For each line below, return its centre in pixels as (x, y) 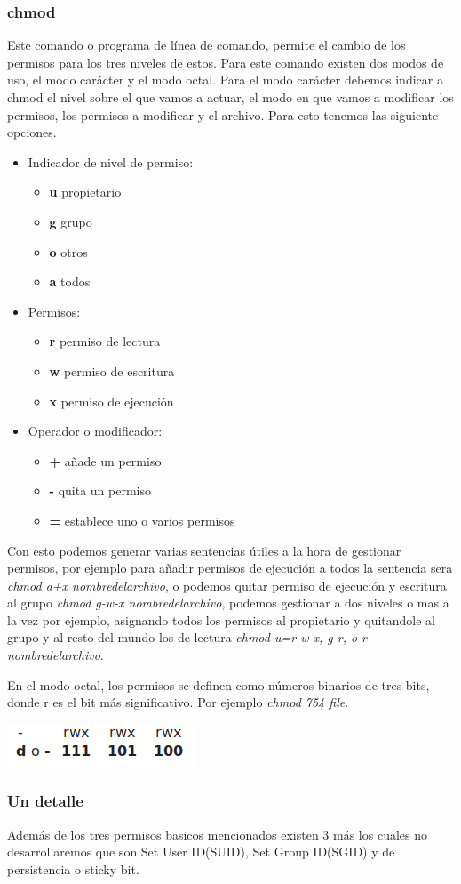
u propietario (85, 192)
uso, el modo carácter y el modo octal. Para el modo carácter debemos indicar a (225, 80)
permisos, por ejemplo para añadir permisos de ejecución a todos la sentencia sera (230, 568)
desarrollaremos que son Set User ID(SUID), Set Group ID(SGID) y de (201, 852)
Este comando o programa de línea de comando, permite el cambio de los (207, 45)
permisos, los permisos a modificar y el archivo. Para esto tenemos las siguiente (223, 114)
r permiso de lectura (105, 341)
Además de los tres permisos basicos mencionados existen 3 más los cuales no (218, 834)
